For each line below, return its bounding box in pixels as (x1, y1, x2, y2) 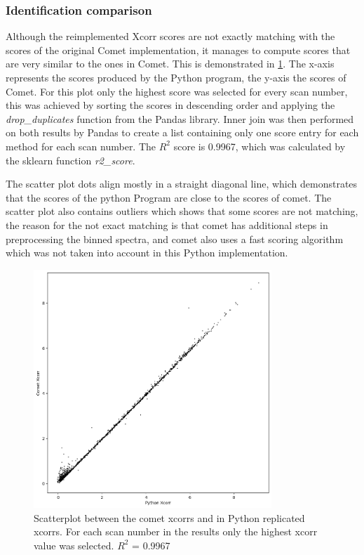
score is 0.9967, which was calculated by (173, 138, 346, 153)
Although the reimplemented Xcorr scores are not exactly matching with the (6, 29, 335, 44)
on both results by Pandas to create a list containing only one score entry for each (6, 125, 359, 140)
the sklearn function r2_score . (6, 152, 135, 167)
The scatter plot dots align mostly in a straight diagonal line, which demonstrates (6, 176, 358, 191)
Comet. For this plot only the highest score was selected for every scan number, (6, 84, 348, 98)
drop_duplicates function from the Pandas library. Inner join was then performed (6, 111, 354, 126)
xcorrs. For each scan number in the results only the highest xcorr (34, 524, 318, 539)
